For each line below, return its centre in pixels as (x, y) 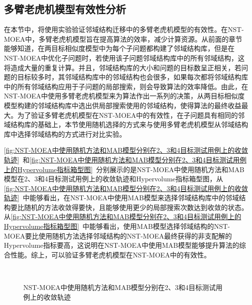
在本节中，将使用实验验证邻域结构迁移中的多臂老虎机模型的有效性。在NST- (124, 29)
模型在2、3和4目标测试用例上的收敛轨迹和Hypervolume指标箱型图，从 (114, 179)
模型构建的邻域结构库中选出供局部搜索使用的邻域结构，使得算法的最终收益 (123, 105)
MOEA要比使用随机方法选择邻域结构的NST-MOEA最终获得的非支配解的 (118, 235)
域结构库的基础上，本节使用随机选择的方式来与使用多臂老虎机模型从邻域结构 (126, 124)
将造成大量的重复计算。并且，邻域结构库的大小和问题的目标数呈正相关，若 (123, 67)
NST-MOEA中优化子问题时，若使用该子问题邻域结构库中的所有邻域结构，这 (124, 57)
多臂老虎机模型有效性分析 (65, 9)
